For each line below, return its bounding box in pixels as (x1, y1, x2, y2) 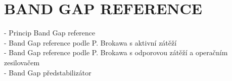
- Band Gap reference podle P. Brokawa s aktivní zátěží (4, 37, 177, 48)
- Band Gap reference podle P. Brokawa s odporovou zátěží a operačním (4, 47, 228, 58)
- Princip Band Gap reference (4, 27, 96, 38)
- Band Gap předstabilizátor (4, 67, 91, 77)
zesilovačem (4, 57, 40, 67)
